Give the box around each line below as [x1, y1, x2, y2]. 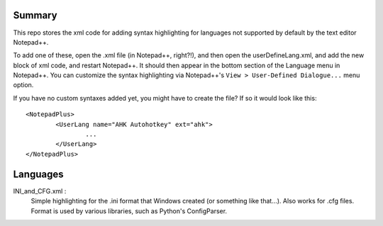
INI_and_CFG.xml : [13, 186, 67, 195]
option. [13, 81, 34, 89]
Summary [13, 9, 57, 21]
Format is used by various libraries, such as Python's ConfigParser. [30, 206, 227, 215]
